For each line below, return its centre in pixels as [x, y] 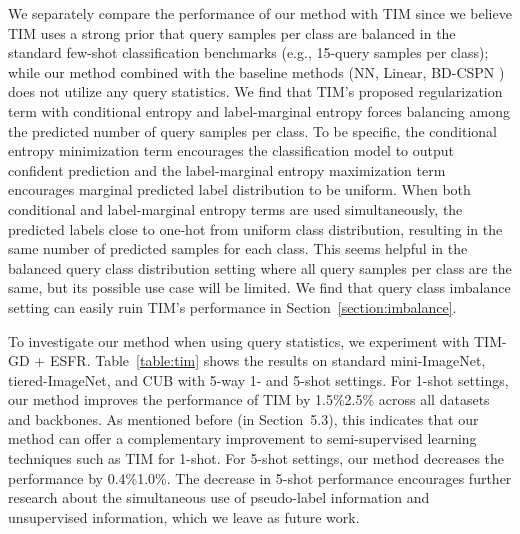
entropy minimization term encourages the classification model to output [231, 150]
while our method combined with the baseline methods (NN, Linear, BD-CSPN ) [256, 71]
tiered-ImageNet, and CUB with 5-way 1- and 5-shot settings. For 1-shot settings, [258, 379]
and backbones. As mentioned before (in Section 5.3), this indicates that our [243, 418]
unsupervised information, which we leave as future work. [184, 516]
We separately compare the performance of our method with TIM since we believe [260, 13]
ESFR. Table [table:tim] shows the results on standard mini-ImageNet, [267, 360]
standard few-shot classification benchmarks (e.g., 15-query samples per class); [248, 52]
